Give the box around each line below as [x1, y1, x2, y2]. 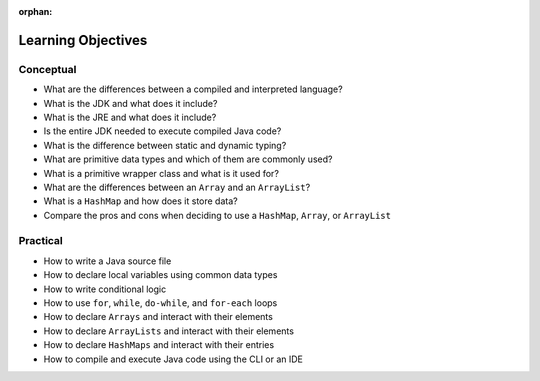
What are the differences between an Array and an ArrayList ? [43, 181, 311, 193]
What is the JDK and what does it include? [43, 97, 218, 109]
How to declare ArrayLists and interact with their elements [43, 325, 295, 337]
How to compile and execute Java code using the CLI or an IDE [43, 353, 304, 365]
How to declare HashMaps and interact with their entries [43, 339, 275, 351]
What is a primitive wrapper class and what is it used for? [43, 167, 280, 179]
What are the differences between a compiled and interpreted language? [43, 83, 344, 95]
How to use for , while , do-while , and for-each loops [43, 296, 278, 309]
